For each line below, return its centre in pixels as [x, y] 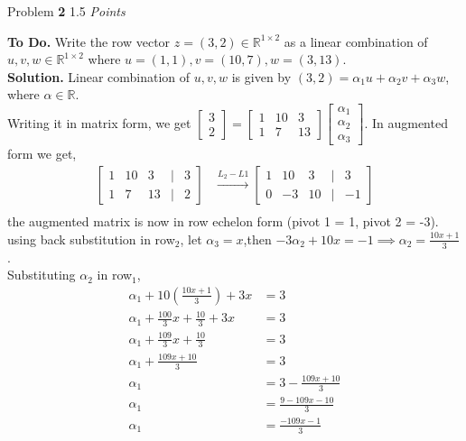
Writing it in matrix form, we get [99, 122]
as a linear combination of [356, 41]
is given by [261, 76]
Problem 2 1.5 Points [66, 11]
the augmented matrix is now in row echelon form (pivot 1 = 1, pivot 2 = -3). [223, 221]
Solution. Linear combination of [99, 76]
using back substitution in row [91, 239]
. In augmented [406, 122]
